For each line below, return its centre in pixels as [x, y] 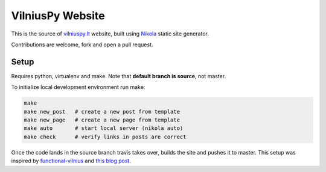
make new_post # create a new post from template [102, 112]
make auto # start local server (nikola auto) [104, 128]
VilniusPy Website [58, 16]
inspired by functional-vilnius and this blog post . [71, 161]
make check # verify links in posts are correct [105, 137]
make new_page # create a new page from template [102, 120]
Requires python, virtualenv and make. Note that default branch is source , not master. [119, 76]
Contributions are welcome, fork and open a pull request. [82, 45]
